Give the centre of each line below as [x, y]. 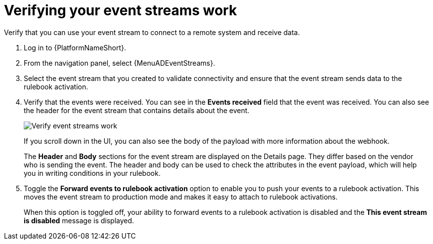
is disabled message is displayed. [79, 220]
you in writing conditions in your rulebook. [92, 173]
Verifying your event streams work [121, 10]
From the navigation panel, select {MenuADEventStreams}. [120, 63]
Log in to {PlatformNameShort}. [75, 47]
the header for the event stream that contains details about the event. [137, 110]
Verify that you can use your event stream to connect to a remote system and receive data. [152, 32]
